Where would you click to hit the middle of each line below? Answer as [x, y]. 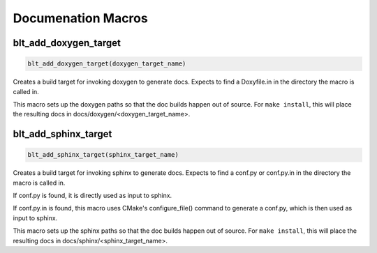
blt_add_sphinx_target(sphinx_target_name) [103, 155]
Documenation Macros [80, 18]
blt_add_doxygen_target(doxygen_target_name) [107, 64]
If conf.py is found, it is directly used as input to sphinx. [93, 196]
